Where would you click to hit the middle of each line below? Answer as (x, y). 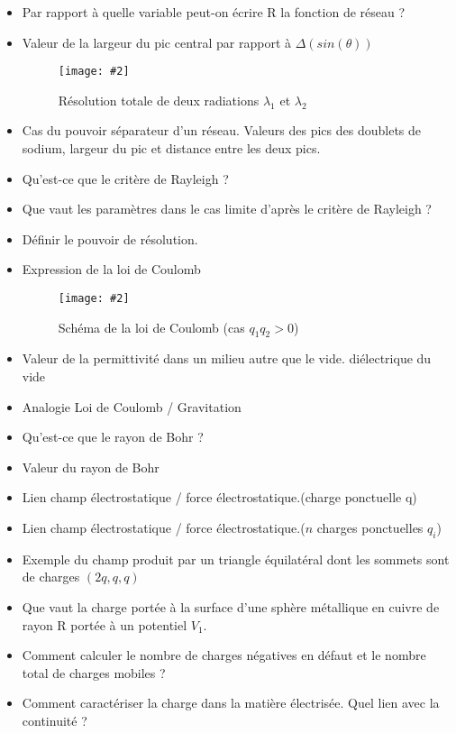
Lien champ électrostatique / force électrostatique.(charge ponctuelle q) (219, 497)
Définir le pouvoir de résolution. (110, 238)
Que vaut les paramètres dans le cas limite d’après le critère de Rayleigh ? (227, 209)
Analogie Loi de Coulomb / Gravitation (132, 406)
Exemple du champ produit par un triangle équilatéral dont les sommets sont (236, 559)
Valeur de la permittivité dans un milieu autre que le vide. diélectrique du (227, 358)
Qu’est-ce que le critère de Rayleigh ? (125, 178)
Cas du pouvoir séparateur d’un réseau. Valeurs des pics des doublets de (221, 130)
